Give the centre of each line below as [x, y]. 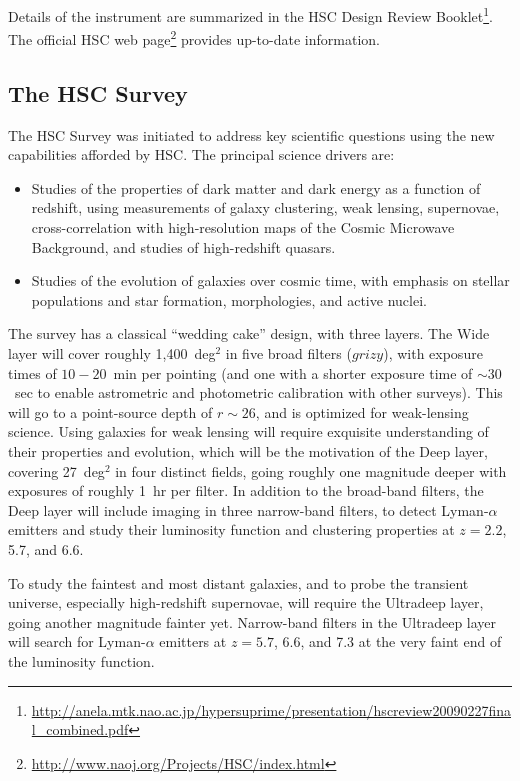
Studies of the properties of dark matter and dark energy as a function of [256, 187]
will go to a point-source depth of [110, 411]
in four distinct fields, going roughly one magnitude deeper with [311, 470]
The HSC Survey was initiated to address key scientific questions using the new [251, 134]
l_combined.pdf [80, 729]
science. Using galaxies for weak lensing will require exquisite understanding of [248, 431]
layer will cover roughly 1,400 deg [112, 353]
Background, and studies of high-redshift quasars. [183, 246]
